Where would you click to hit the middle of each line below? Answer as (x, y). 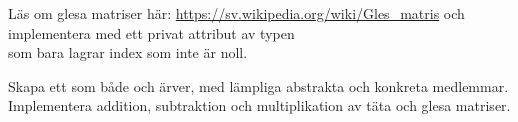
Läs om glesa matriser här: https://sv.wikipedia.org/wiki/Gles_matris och (236, 13)
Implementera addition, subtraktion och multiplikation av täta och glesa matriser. (259, 105)
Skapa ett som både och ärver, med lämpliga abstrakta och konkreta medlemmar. (258, 85)
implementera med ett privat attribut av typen (151, 32)
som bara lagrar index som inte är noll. (128, 52)
